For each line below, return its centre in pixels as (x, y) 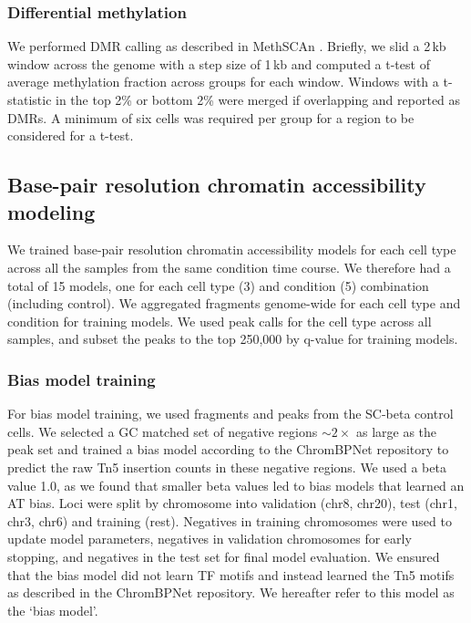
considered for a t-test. (71, 135)
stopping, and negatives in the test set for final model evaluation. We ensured (224, 556)
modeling (51, 211)
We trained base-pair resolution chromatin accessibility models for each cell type (232, 249)
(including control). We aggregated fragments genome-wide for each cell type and (234, 303)
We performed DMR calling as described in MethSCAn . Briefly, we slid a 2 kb (227, 46)
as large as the (396, 431)
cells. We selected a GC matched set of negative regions (163, 431)
